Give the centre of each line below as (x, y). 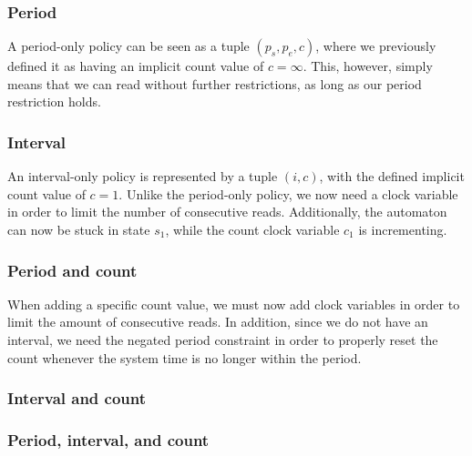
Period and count (72, 270)
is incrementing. (403, 229)
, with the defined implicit (392, 176)
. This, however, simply (368, 66)
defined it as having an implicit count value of (136, 66)
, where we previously (376, 46)
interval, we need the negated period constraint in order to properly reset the (223, 339)
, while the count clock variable (252, 229)
